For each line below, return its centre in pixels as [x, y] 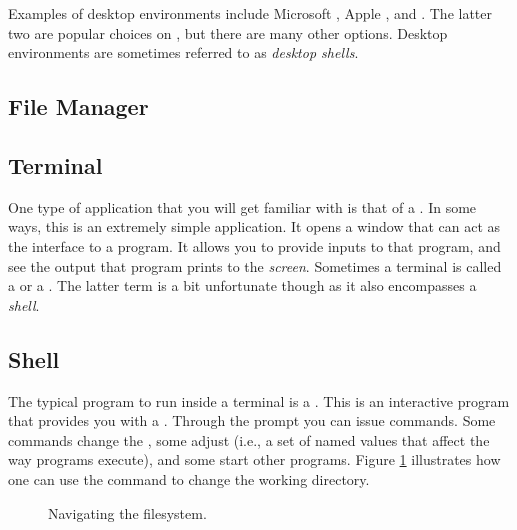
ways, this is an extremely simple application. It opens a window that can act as [254, 226]
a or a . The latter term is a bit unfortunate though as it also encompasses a [242, 285]
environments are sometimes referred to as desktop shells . [183, 52]
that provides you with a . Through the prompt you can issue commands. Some [252, 420]
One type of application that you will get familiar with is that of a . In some [242, 206]
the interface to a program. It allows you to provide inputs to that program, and [254, 245]
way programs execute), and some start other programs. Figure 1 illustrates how [254, 459]
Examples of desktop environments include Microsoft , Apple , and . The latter [250, 13]
